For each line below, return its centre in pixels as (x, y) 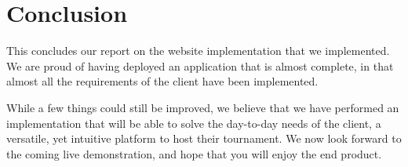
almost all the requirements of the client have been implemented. (162, 81)
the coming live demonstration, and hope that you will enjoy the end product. (194, 153)
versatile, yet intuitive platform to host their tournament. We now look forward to (204, 138)
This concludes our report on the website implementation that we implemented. (198, 51)
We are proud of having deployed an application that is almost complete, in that (200, 65)
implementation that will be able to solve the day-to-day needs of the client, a (194, 123)
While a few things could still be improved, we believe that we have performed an (203, 107)
